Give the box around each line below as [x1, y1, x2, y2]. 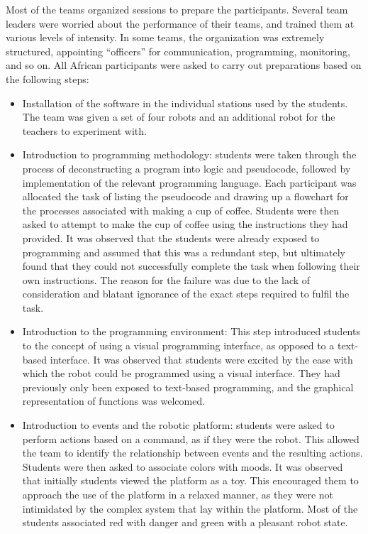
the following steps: [6, 71, 89, 86]
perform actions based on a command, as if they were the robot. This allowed [22, 431, 359, 446]
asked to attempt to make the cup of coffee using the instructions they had [22, 217, 348, 231]
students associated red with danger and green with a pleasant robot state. [22, 515, 348, 530]
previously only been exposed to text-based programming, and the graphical [22, 379, 354, 394]
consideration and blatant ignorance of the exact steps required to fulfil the [22, 286, 350, 301]
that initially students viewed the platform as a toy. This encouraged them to [22, 473, 359, 488]
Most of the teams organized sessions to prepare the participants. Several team [6, 2, 348, 16]
